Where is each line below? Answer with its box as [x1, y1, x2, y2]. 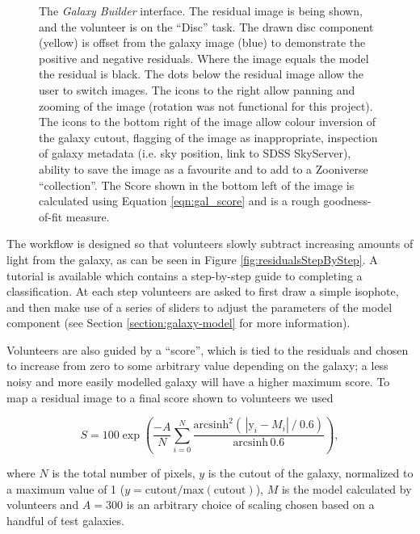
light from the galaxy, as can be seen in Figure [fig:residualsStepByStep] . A [6, 250, 378, 267]
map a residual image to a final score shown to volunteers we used [6, 389, 334, 406]
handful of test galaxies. [6, 511, 125, 528]
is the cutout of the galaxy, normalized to [208, 465, 414, 481]
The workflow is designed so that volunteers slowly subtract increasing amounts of [6, 235, 414, 252]
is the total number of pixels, [52, 465, 195, 481]
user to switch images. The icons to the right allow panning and [39, 81, 355, 98]
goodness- [323, 192, 372, 209]
